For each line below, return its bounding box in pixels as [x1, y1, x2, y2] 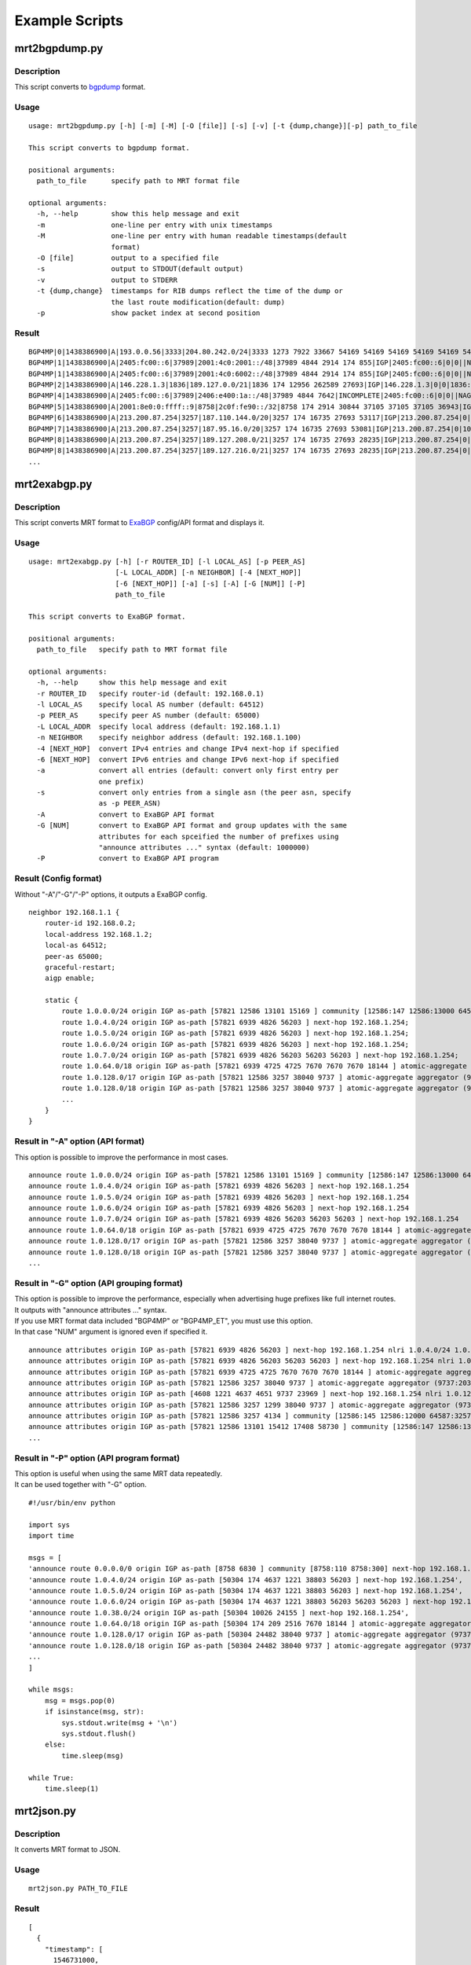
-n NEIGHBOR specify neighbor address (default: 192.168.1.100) [36, 733, 302, 742]
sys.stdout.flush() [61, 1729, 137, 1738]
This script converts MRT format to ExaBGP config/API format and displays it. [14, 517, 265, 527]
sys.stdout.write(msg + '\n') [61, 1718, 178, 1727]
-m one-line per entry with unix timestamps [36, 220, 273, 230]
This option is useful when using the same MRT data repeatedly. [14, 1469, 223, 1478]
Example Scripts [14, 12, 123, 29]
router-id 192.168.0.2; [44, 919, 137, 927]
